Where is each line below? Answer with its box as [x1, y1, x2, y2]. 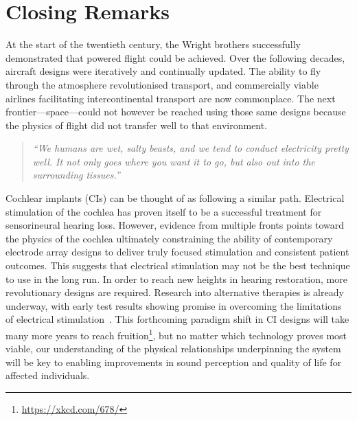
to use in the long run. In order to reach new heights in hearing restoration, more [5, 271, 347, 286]
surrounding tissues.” [32, 168, 120, 182]
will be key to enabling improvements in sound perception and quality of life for [5, 354, 342, 369]
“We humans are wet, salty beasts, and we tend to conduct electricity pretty [32, 141, 349, 155]
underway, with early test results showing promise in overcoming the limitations [5, 298, 342, 312]
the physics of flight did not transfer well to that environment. [5, 117, 268, 132]
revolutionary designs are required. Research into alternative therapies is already [5, 285, 344, 299]
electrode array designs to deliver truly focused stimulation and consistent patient [5, 244, 349, 259]
